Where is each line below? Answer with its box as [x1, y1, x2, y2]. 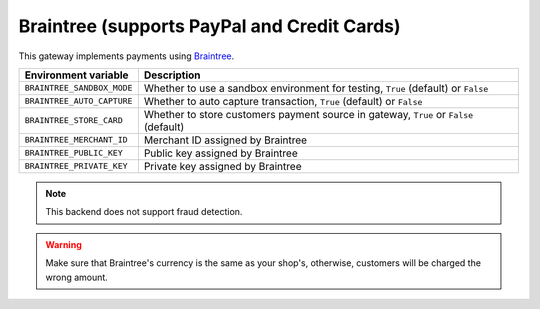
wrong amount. [45, 271, 109, 283]
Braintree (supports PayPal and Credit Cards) [18, 15, 401, 37]
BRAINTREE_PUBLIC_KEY [24, 148, 124, 159]
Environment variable [24, 68, 129, 82]
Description [143, 68, 201, 82]
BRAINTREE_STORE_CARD [24, 115, 124, 126]
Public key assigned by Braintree [143, 146, 299, 160]
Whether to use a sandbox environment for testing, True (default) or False [143, 81, 489, 95]
